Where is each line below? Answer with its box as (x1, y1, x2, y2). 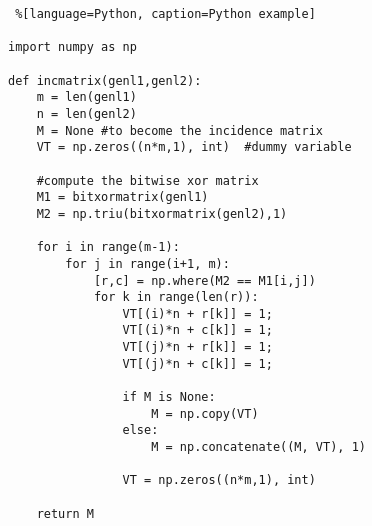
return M (36, 506, 94, 521)
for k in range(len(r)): (93, 290, 259, 305)
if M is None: (122, 390, 216, 405)
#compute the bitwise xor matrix (36, 173, 259, 188)
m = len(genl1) (36, 90, 137, 105)
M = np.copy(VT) (151, 406, 259, 421)
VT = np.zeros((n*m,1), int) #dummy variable (36, 140, 352, 155)
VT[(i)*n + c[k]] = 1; (122, 323, 273, 338)
